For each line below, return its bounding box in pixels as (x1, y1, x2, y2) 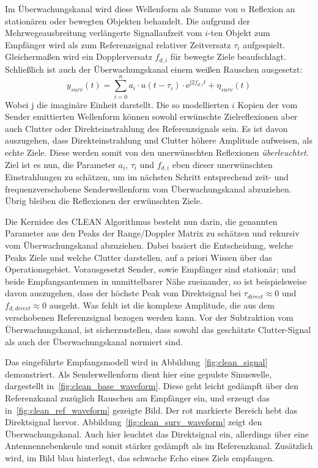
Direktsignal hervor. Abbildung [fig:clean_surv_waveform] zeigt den (5, 415, 262, 428)
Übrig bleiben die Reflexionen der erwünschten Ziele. (5, 194, 202, 207)
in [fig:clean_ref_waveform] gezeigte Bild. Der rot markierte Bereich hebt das (5, 403, 298, 416)
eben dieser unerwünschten (172, 158, 273, 170)
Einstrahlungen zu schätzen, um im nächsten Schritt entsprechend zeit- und (5, 170, 289, 183)
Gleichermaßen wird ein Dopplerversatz (5, 50, 152, 63)
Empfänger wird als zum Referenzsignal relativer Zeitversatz (5, 38, 231, 51)
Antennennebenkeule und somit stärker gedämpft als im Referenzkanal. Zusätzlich (5, 439, 313, 452)
